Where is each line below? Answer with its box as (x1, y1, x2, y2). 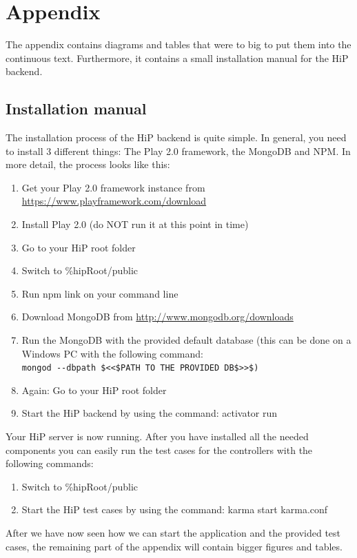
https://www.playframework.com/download (21, 194, 207, 208)
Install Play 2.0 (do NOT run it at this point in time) (21, 217, 249, 231)
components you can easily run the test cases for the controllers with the (6, 442, 313, 457)
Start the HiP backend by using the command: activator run (21, 406, 278, 420)
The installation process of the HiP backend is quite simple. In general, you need (6, 130, 347, 145)
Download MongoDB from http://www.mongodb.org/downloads (21, 309, 294, 324)
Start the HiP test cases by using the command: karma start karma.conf (21, 502, 328, 517)
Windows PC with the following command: (21, 346, 203, 360)
